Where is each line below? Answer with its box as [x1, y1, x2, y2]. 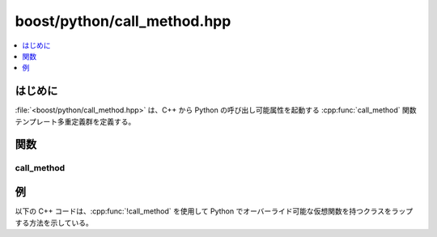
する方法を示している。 [15, 218, 93, 227]
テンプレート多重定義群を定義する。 [15, 116, 136, 126]
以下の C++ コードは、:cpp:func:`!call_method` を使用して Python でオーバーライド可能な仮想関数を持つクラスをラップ [15, 206, 414, 216]
